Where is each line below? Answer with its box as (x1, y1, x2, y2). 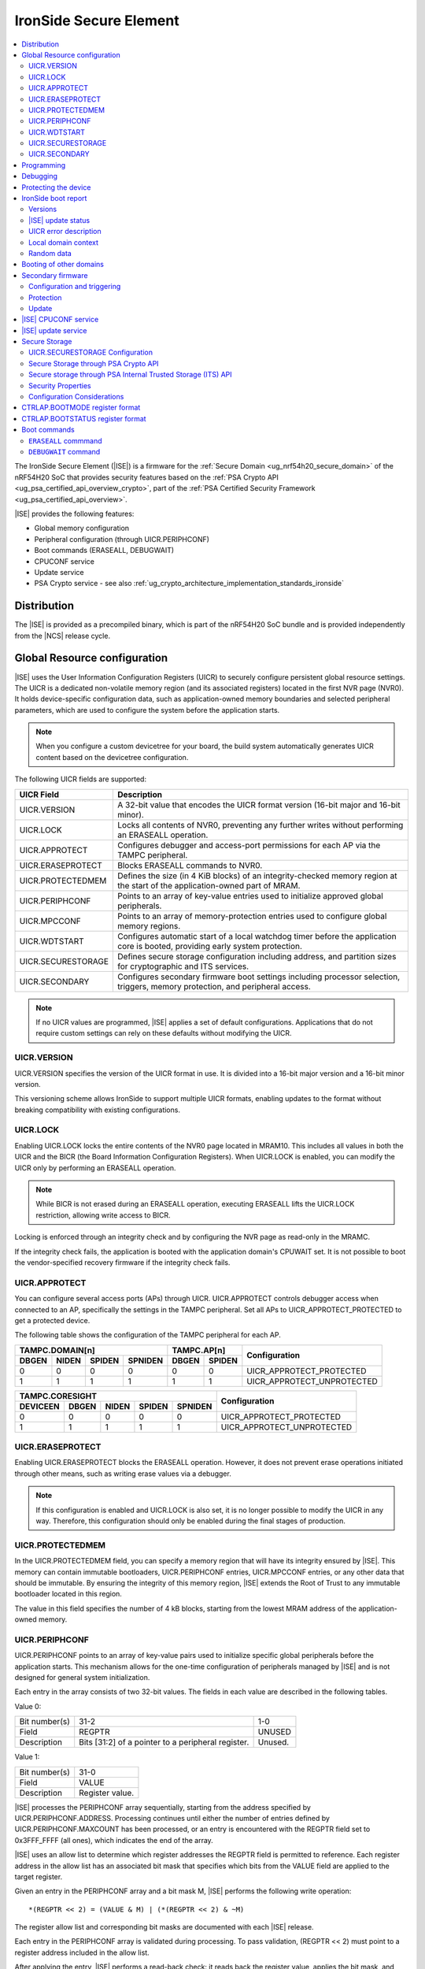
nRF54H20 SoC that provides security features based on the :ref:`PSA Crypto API (14, 473, 279, 482)
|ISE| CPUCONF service (21, 315, 99, 324)
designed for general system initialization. (14, 1673, 150, 1682)
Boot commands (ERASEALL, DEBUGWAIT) (34, 546, 175, 555)
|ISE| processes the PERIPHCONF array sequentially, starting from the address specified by (14, 1802, 311, 1811)
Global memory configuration (34, 524, 130, 533)
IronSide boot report (21, 194, 87, 203)
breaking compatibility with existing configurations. (14, 1105, 181, 1114)
